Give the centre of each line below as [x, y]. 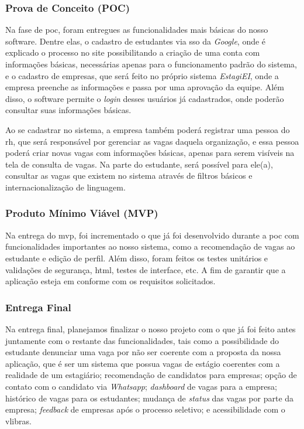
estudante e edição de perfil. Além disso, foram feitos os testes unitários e [137, 258]
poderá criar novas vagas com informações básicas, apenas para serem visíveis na [150, 153]
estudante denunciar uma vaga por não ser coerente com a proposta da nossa [143, 352]
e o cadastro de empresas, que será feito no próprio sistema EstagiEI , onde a [142, 75]
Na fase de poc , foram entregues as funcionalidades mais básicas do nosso [137, 30]
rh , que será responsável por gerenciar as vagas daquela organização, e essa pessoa [152, 141]
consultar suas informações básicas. [68, 110]
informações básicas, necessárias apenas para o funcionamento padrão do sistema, [151, 64]
